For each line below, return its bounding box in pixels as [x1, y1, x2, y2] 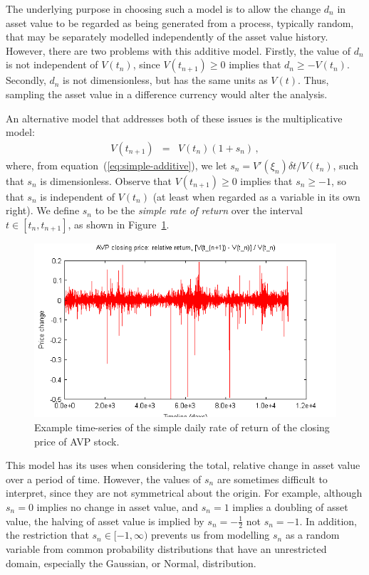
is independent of [40, 189, 115, 204]
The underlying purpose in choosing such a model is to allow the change [6, 1, 321, 16]
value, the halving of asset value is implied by [6, 513, 204, 528]
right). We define [6, 203, 80, 218]
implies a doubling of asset [232, 500, 348, 515]
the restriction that [6, 527, 89, 542]
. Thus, [298, 73, 329, 88]
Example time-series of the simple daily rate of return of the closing [34, 420, 330, 435]
